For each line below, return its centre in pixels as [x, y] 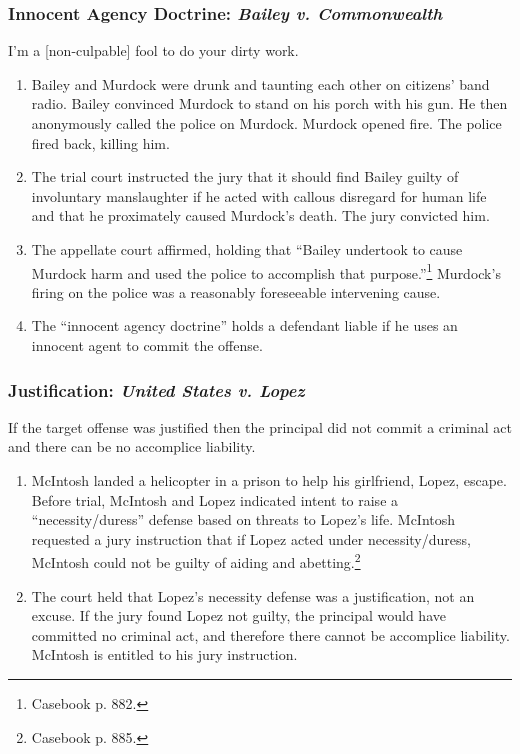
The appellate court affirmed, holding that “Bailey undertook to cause [247, 248]
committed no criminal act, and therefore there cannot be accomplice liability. [270, 634]
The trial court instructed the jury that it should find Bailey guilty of [245, 176]
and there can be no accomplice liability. [132, 446]
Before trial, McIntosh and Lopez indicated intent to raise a [215, 499]
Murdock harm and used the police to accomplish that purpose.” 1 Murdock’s [266, 271]
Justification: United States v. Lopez [156, 389]
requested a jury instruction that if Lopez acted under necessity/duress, [251, 538]
